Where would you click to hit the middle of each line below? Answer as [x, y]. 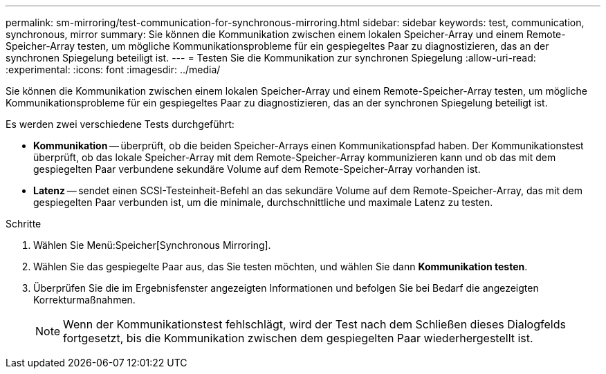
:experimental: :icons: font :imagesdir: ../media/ [113, 69]
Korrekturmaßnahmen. [84, 300]
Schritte [24, 224]
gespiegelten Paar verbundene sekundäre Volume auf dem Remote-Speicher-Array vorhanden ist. [257, 169]
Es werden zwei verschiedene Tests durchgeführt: [120, 124]
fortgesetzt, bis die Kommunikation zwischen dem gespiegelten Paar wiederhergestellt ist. [298, 338]
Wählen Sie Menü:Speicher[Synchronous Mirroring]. [152, 245]
